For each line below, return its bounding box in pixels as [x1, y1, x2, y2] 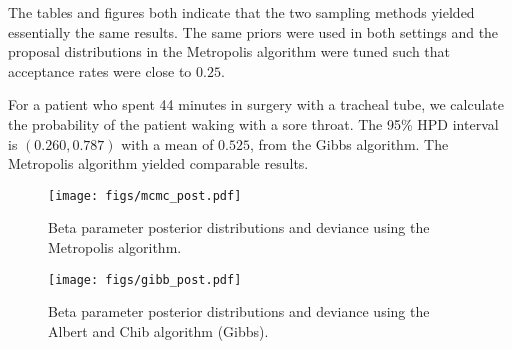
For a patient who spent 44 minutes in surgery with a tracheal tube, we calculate [8, 94, 505, 115]
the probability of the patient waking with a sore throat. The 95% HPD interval [8, 113, 499, 134]
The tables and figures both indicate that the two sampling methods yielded [8, 2, 475, 22]
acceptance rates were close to [8, 60, 192, 81]
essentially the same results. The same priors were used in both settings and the [8, 21, 499, 42]
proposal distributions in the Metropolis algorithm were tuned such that [8, 41, 451, 62]
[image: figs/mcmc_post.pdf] [48, 188, 242, 203]
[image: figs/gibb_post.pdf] [48, 272, 242, 287]
